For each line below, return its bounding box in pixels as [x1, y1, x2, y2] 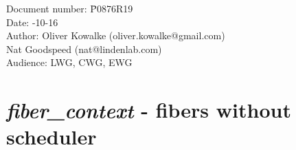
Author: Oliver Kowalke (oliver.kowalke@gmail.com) [6, 28, 225, 43]
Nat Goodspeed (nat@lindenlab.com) [6, 41, 162, 56]
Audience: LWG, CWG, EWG [6, 55, 133, 69]
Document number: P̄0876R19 [6, 1, 133, 15]
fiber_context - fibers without [6, 96, 291, 125]
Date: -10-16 [6, 14, 58, 29]
